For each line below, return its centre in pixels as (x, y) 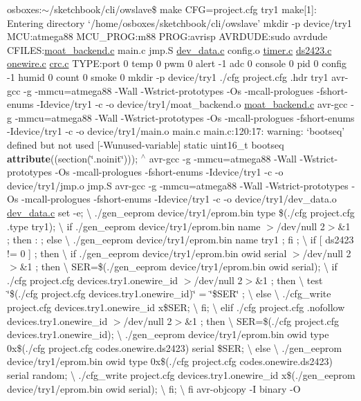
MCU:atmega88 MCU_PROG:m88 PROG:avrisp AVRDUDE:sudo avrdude (167, 36)
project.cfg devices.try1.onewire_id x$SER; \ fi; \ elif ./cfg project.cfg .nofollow (176, 307)
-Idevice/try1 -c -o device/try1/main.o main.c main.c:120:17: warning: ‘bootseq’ (176, 131)
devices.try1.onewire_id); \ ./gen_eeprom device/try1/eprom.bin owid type (168, 334)
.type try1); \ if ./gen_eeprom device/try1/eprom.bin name (134, 226)
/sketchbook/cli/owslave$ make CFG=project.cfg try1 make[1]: (183, 9)
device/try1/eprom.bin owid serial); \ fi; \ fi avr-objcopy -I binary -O (154, 388)
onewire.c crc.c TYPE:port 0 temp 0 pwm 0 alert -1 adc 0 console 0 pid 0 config (177, 63)
